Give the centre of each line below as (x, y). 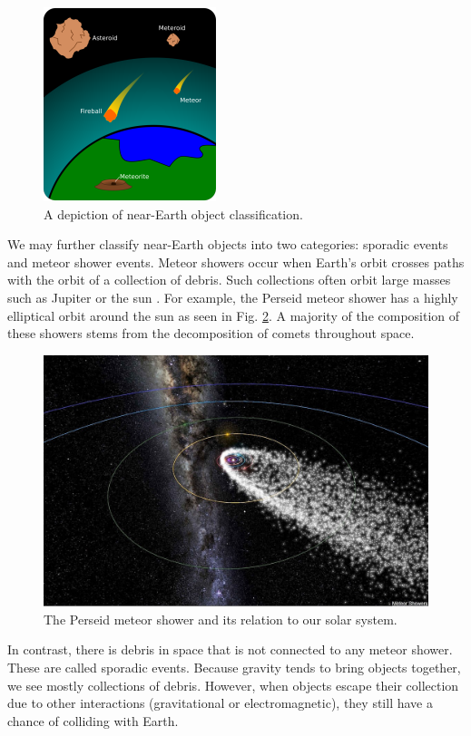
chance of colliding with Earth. (93, 720)
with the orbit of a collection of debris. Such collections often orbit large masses (229, 280)
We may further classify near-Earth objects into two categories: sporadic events (228, 244)
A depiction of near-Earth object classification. (173, 213)
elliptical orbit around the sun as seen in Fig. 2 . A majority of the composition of (234, 315)
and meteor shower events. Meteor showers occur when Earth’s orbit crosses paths (236, 261)
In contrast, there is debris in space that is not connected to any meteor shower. (230, 649)
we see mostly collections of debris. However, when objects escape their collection (233, 685)
